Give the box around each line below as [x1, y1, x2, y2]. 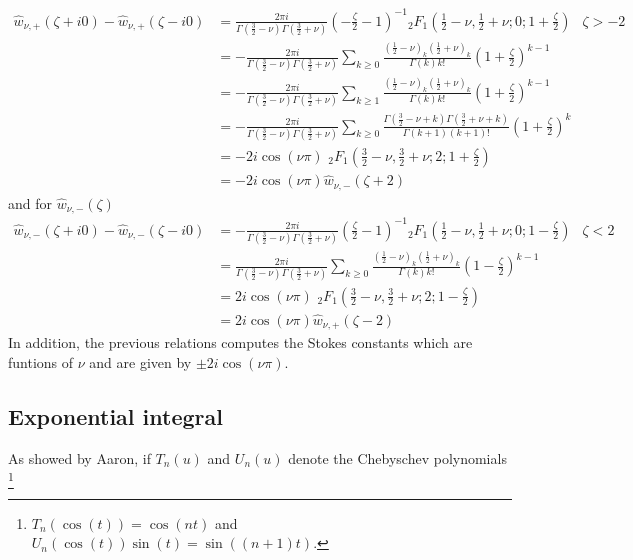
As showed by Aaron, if [8, 447, 151, 468]
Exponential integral [8, 400, 223, 431]
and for [8, 192, 53, 213]
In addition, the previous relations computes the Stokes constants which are [8, 332, 473, 353]
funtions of [8, 351, 74, 372]
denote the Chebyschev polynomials [288, 447, 507, 468]
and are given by [89, 351, 192, 372]
